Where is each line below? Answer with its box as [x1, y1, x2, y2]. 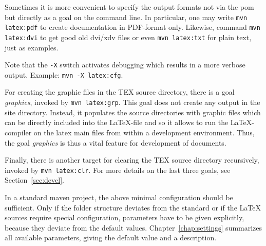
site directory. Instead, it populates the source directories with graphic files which [5, 107, 261, 117]
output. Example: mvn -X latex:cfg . [5, 69, 123, 80]
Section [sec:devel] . [5, 174, 64, 185]
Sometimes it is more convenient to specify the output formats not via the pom [5, 2, 254, 12]
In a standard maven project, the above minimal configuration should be [5, 191, 233, 202]
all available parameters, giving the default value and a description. [5, 232, 217, 243]
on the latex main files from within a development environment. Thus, [33, 127, 255, 137]
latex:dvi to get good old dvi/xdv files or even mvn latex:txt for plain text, [5, 31, 252, 42]
